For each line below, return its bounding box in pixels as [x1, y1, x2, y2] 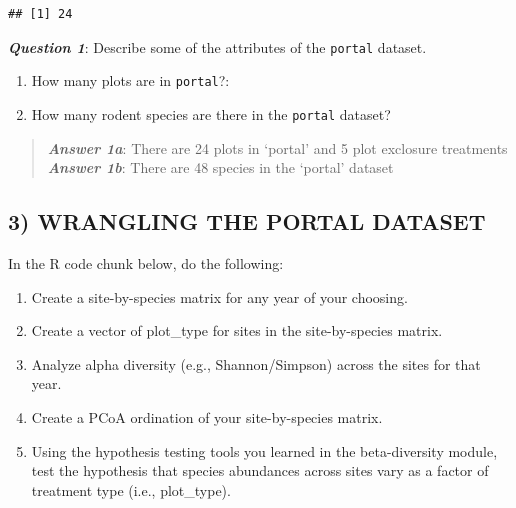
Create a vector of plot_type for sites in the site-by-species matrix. [31, 320, 443, 341]
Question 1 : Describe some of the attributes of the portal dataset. [8, 36, 427, 57]
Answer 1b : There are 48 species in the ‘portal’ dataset [47, 157, 394, 178]
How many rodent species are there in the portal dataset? [31, 103, 391, 124]
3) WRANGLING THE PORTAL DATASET [8, 206, 486, 237]
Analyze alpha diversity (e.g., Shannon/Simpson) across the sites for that [31, 353, 481, 374]
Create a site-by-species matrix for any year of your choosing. [31, 286, 408, 307]
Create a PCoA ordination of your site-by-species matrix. [31, 406, 383, 427]
